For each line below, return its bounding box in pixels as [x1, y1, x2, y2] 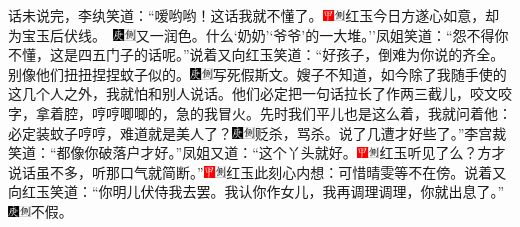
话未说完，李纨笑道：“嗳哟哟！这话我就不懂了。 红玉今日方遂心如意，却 [8, 5, 500, 25]
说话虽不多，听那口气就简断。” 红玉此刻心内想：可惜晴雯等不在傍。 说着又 [8, 161, 507, 182]
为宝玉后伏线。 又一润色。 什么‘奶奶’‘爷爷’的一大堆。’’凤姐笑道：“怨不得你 [8, 24, 509, 45]
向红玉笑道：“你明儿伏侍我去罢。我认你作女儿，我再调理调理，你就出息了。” [8, 181, 505, 202]
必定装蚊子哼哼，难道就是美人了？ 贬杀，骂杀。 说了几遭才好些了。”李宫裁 [8, 122, 507, 143]
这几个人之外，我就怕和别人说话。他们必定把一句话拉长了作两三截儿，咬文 [8, 83, 498, 104]
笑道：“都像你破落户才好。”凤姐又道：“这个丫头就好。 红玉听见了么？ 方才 [8, 142, 506, 163]
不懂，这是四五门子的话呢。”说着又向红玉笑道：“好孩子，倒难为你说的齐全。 [8, 44, 505, 65]
